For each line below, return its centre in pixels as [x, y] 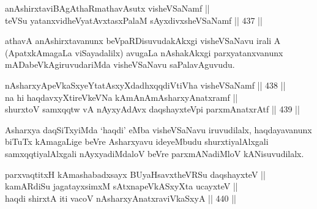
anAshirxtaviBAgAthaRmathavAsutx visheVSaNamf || [107, 8]
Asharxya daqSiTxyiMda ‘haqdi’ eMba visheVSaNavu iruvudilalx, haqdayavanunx [158, 129]
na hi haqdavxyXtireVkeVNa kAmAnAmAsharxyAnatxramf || [121, 97]
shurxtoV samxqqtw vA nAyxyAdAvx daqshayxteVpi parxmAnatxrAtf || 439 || [152, 109]
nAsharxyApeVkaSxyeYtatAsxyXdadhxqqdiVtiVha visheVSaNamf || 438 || [145, 85]
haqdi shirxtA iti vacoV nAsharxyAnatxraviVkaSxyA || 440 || [121, 198]
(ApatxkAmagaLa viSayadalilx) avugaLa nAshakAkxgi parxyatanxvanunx [144, 52]
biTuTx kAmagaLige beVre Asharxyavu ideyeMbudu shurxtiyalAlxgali [137, 141]
